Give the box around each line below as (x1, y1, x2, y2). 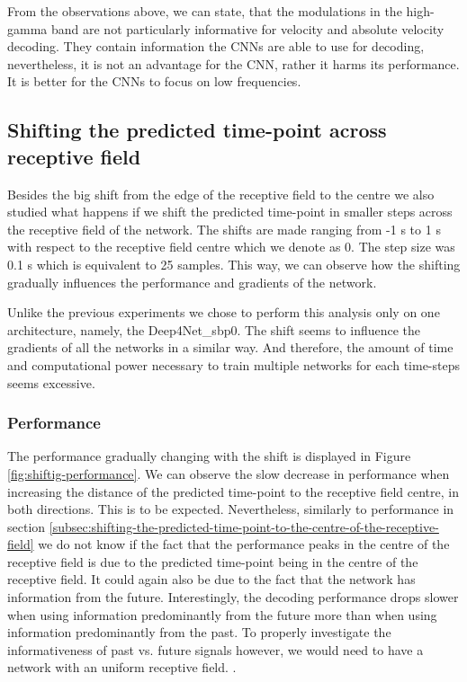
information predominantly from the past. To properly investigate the (7, 623, 391, 642)
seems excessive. (7, 373, 95, 392)
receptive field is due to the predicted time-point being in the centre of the (7, 552, 418, 571)
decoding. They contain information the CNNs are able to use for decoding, (7, 37, 425, 56)
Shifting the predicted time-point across (7, 116, 387, 144)
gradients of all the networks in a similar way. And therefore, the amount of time (7, 338, 454, 357)
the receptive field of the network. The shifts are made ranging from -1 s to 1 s (7, 219, 441, 238)
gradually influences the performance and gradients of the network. (7, 272, 377, 291)
